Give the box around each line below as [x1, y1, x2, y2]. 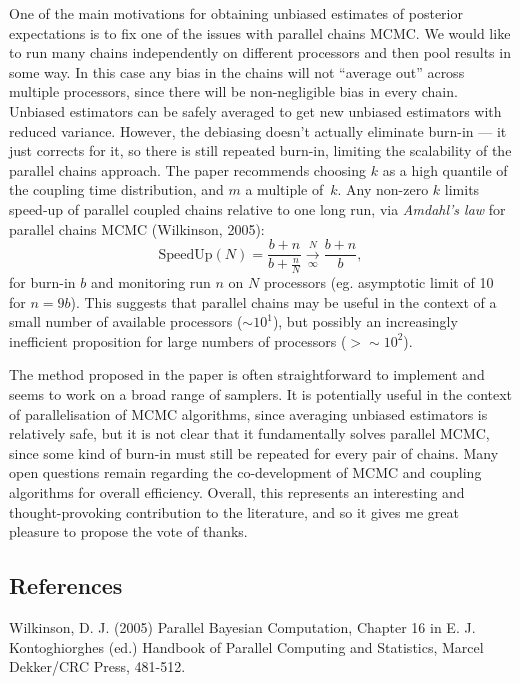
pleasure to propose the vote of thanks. [9, 521, 248, 542]
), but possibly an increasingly [272, 311, 458, 332]
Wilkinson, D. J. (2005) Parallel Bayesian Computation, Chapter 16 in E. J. [9, 616, 476, 637]
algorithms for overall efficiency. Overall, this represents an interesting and [9, 481, 465, 502]
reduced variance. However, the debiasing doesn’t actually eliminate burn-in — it [9, 120, 507, 141]
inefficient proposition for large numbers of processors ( [9, 330, 347, 351]
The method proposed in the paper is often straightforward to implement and [9, 364, 485, 385]
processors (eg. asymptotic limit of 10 [263, 272, 494, 293]
